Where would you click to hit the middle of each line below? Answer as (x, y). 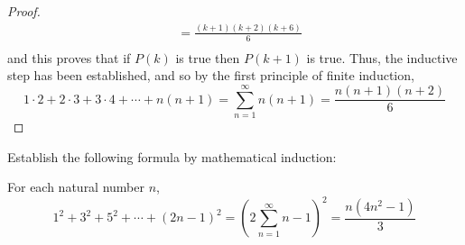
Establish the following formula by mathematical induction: (172, 156)
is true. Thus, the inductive (382, 57)
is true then (208, 57)
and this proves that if (69, 57)
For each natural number (76, 187)
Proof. (24, 11)
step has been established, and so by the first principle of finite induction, (211, 75)
